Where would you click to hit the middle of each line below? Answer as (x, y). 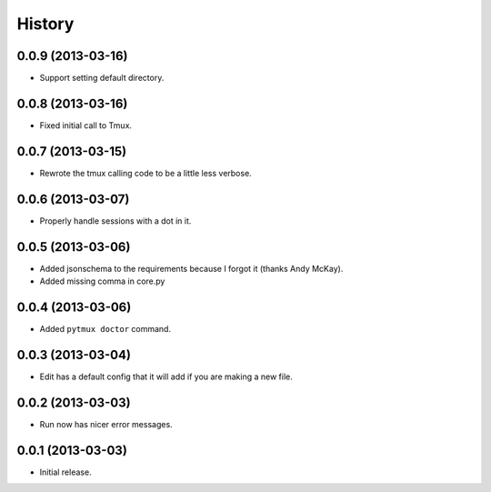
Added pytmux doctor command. (105, 328)
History (45, 24)
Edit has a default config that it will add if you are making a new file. (166, 377)
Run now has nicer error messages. (106, 424)
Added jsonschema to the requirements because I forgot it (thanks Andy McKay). (191, 268)
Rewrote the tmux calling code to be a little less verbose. (145, 173)
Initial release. (65, 472)
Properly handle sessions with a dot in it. (115, 221)
